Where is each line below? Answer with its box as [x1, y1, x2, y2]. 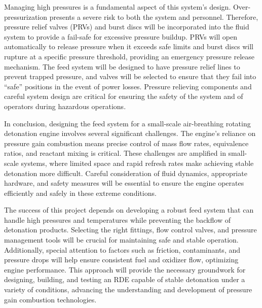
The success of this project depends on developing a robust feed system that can [4, 204, 254, 215]
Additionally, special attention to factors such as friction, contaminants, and [4, 244, 241, 255]
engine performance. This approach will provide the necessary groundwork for [4, 264, 246, 275]
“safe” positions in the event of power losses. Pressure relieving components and [4, 81, 252, 91]
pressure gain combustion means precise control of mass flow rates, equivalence [4, 138, 249, 148]
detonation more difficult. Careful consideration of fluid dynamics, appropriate [4, 167, 247, 178]
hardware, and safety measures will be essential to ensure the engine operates [4, 178, 244, 188]
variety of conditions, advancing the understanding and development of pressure [4, 284, 252, 295]
